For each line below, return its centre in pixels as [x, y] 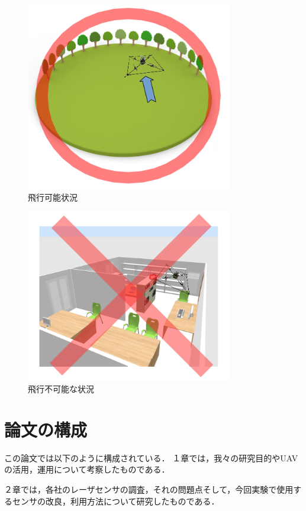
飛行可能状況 [53, 197]
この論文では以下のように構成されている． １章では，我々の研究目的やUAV [151, 457]
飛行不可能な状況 [61, 389]
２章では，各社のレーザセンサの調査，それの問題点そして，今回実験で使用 [149, 489]
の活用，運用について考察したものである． [87, 469]
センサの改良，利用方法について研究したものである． [116, 501]
